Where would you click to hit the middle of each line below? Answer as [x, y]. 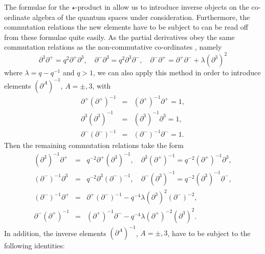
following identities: [35, 246]
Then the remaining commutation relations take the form [94, 145]
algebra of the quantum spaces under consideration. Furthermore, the [141, 17]
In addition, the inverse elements [55, 233]
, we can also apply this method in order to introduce [177, 72]
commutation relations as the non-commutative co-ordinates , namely [113, 47]
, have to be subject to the [209, 233]
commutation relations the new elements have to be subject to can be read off [126, 27]
